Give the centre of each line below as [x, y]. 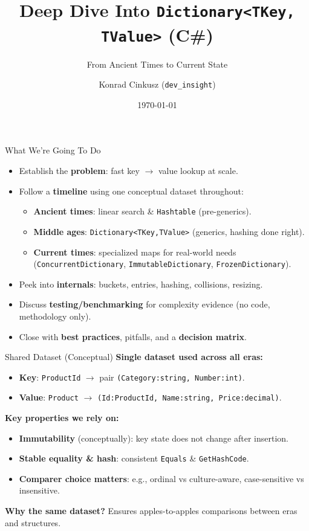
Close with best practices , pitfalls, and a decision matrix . [133, 336]
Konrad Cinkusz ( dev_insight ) [157, 84]
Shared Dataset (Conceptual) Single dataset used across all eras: [134, 357]
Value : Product [49, 397]
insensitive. [39, 490]
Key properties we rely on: [62, 418]
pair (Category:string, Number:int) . [172, 377]
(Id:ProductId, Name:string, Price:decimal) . [190, 397]
